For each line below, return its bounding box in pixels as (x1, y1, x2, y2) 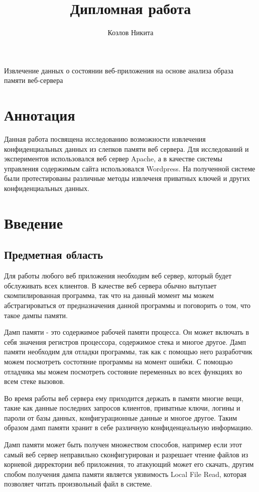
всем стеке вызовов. (4, 376, 65, 386)
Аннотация (4, 105, 75, 125)
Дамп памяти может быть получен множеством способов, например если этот (4, 439, 242, 450)
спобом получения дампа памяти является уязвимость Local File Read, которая (4, 468, 247, 479)
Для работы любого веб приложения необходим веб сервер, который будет (4, 270, 232, 281)
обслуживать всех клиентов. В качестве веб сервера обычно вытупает (4, 280, 217, 290)
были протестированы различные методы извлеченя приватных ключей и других (4, 173, 250, 183)
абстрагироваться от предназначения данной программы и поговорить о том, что (4, 300, 250, 310)
